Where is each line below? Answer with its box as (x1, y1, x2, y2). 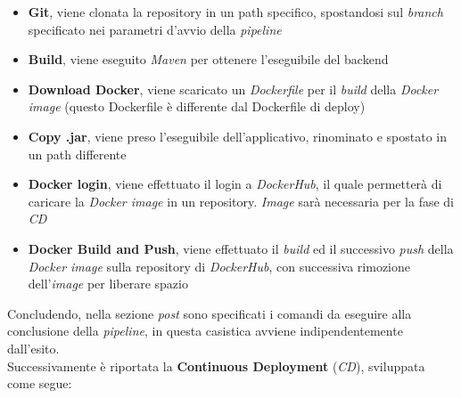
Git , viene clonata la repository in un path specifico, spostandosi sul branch (28, 3, 443, 20)
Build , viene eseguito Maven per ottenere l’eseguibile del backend (28, 50, 389, 69)
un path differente (28, 144, 127, 163)
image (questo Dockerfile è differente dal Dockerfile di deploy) (28, 97, 366, 116)
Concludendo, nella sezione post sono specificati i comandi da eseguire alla (7, 304, 412, 322)
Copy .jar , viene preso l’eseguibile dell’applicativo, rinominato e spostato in (28, 126, 447, 145)
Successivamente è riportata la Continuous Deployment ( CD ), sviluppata (7, 356, 425, 375)
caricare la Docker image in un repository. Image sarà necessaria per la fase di (28, 191, 455, 210)
